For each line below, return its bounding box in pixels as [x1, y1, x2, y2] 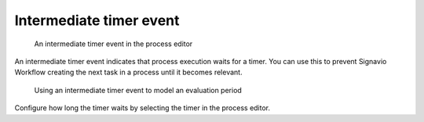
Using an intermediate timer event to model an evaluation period [34, 85, 243, 95]
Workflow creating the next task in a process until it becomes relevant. [14, 67, 243, 77]
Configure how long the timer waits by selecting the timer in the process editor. [14, 103, 271, 113]
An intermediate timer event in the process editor [34, 39, 193, 48]
